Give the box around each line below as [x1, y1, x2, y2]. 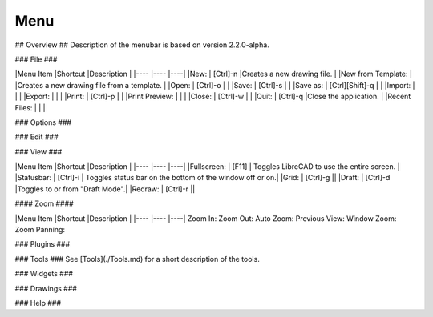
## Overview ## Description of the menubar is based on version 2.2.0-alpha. [14, 40, 270, 50]
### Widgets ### [14, 269, 74, 279]
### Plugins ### [14, 239, 71, 249]
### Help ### [14, 298, 62, 307]
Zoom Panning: [14, 225, 66, 235]
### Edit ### [14, 132, 59, 142]
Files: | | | [14, 102, 46, 112]
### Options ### [14, 117, 72, 127]
